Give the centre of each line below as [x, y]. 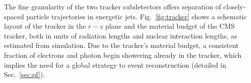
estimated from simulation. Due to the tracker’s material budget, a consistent [121, 45]
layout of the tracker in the [45, 26]
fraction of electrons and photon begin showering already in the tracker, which [123, 55]
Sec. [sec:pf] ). [25, 74]
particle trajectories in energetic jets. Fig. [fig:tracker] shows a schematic [137, 16]
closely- [234, 6]
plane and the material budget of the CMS [170, 26]
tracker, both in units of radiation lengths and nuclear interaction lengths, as [121, 35]
